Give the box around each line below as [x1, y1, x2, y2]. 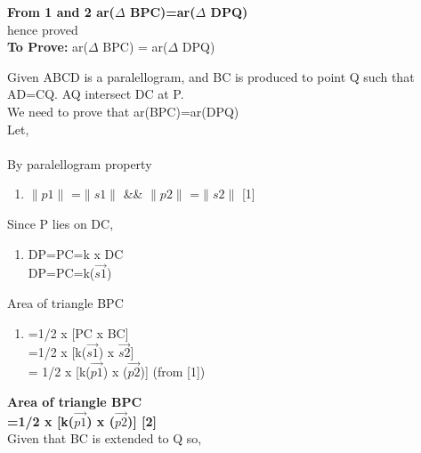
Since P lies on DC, [7, 214, 114, 232]
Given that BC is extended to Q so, [7, 429, 202, 448]
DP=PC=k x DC [28, 244, 124, 263]
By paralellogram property [7, 154, 152, 173]
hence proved [7, 20, 78, 38]
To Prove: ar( [7, 37, 89, 56]
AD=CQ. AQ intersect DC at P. [7, 85, 184, 103]
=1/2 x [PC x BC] [28, 323, 129, 342]
